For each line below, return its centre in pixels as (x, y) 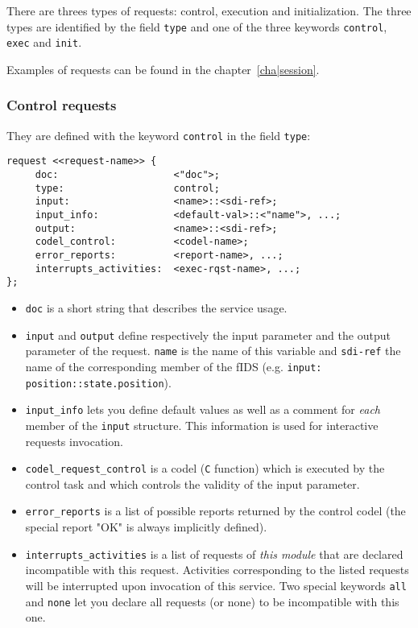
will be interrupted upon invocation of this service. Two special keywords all (216, 585)
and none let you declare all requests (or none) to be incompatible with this (212, 601)
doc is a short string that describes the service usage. (156, 307)
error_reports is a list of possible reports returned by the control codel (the (215, 511)
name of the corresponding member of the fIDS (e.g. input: (174, 366)
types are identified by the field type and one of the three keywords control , (197, 26)
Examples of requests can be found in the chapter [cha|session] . (163, 69)
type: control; (127, 188)
